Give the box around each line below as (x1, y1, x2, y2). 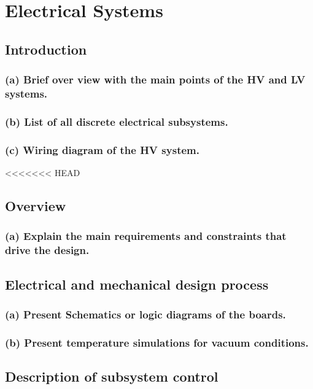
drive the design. (5, 242, 90, 258)
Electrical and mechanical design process (5, 274, 269, 293)
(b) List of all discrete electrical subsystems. (5, 114, 228, 129)
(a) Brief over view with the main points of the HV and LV (5, 72, 306, 87)
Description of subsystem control (5, 366, 218, 385)
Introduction (5, 39, 87, 58)
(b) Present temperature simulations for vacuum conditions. (5, 334, 309, 350)
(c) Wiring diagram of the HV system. (5, 142, 199, 157)
